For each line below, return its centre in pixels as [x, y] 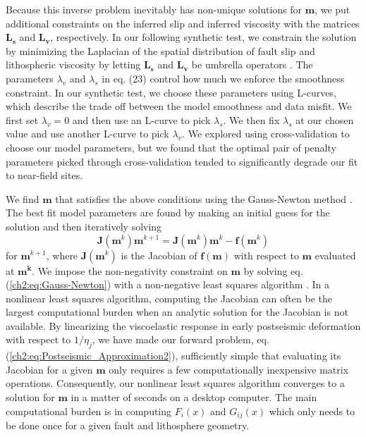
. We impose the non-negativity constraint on [130, 270]
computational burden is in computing [89, 411]
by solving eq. [273, 270]
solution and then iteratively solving [84, 226]
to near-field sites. [44, 175]
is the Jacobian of [159, 255]
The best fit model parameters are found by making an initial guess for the [168, 213]
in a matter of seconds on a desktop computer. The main [194, 397]
